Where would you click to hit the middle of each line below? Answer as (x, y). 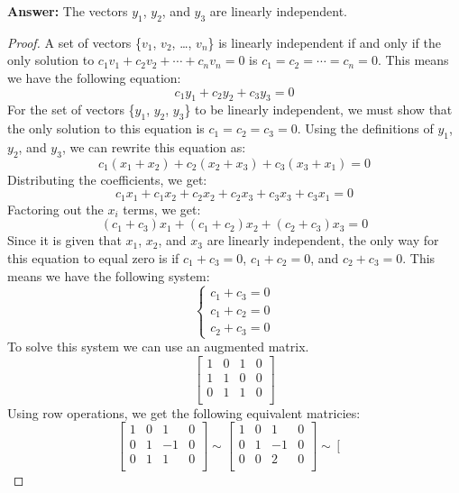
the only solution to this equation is (106, 128)
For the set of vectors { (71, 110)
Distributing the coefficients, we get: (107, 179)
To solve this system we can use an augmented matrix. (158, 347)
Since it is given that (64, 240)
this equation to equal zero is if (93, 258)
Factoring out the (55, 209)
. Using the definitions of (365, 128)
